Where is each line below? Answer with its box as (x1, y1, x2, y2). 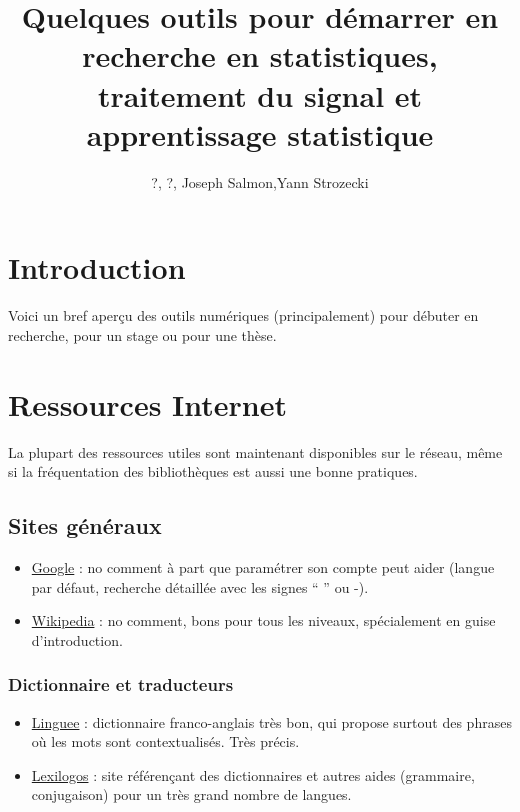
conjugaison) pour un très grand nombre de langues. (31, 784, 352, 805)
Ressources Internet (8, 383, 288, 424)
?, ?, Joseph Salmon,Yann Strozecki (151, 171, 369, 192)
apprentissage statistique (86, 113, 434, 154)
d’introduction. (31, 629, 123, 650)
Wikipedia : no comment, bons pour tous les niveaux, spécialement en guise (31, 610, 496, 631)
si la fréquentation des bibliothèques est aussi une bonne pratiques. (8, 461, 418, 482)
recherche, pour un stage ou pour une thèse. (8, 324, 277, 345)
